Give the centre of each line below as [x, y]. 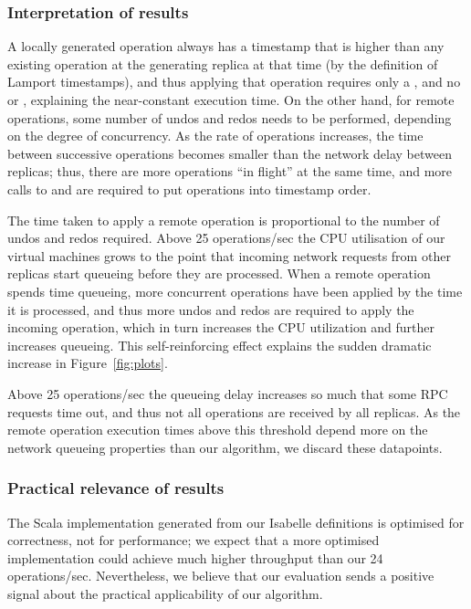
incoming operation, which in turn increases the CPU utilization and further [221, 327]
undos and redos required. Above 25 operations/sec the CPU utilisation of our [226, 238]
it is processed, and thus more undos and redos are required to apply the [211, 309]
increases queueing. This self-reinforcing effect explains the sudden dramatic [220, 345]
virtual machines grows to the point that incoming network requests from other [229, 255]
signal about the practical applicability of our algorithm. [165, 593]
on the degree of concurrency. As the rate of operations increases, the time [215, 136]
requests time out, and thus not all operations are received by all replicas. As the [234, 411]
